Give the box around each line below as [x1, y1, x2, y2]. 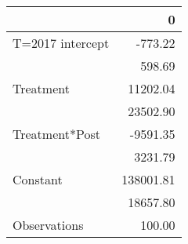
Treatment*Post [13, 125, 100, 143]
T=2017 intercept [13, 34, 110, 52]
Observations [13, 216, 84, 234]
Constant [13, 170, 63, 188]
